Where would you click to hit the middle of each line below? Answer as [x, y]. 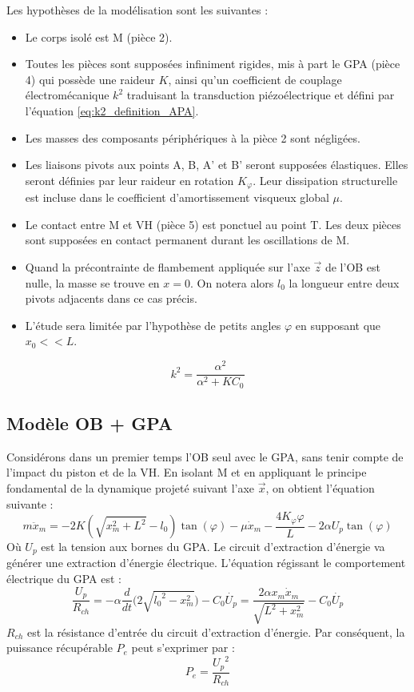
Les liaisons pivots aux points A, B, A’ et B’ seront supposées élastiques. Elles [217, 165]
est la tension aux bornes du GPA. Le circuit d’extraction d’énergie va [213, 547]
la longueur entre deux [344, 282]
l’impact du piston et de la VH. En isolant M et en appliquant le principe [187, 472]
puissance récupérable [60, 648]
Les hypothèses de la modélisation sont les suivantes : [137, 10]
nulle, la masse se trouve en [92, 282]
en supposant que [338, 325]
